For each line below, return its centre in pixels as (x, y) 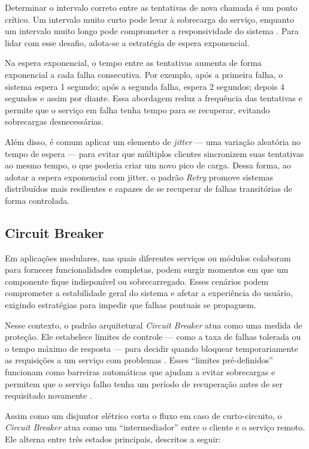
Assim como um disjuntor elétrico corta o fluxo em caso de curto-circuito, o (143, 415)
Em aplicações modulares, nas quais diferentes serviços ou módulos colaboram (148, 257)
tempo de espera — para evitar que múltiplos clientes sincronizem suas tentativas (154, 153)
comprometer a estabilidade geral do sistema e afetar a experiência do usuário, (149, 293)
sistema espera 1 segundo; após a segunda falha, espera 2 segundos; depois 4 (145, 86)
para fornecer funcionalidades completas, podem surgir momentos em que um (147, 269)
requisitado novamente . (49, 395)
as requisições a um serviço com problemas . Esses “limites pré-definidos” (139, 360)
